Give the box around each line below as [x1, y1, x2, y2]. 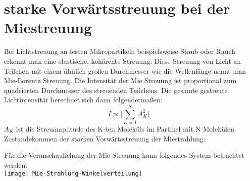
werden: [4, 159, 28, 170]
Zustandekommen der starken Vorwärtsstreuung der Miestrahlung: [4, 133, 205, 143]
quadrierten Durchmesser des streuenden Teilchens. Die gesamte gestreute [4, 85, 228, 95]
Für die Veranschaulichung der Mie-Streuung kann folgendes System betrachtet [4, 150, 245, 160]
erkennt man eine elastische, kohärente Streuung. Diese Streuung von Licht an [4, 55, 241, 66]
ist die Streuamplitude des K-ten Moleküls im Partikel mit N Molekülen [16, 124, 235, 134]
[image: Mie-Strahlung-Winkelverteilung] [4, 170, 143, 178]
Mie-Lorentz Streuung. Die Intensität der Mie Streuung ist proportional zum [4, 75, 237, 86]
